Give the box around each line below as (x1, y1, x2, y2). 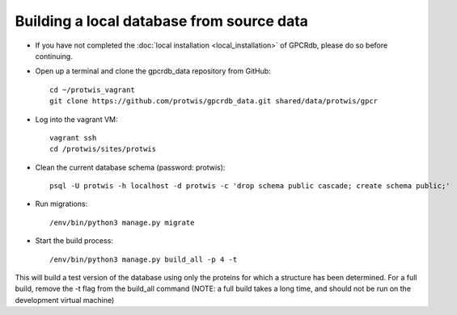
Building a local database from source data (15, 12, 309, 30)
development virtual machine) (15, 295, 115, 304)
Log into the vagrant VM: (35, 114, 118, 124)
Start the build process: (35, 236, 113, 246)
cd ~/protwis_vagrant (49, 85, 135, 94)
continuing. (35, 51, 73, 61)
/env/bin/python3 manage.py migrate (49, 218, 195, 227)
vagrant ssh (49, 133, 97, 142)
